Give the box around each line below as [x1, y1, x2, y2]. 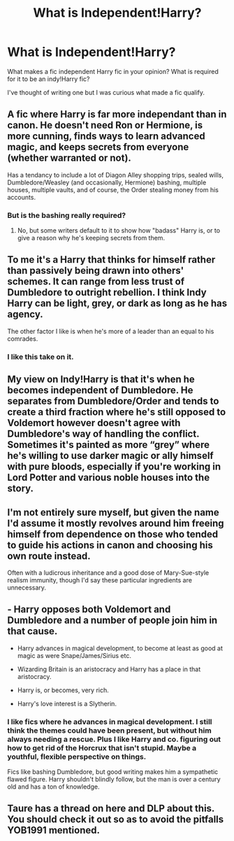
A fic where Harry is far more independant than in [7, 108, 227, 120]
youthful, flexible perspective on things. [7, 752, 147, 761]
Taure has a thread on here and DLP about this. [7, 803, 215, 814]
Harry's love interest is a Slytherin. [17, 699, 117, 708]
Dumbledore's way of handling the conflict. [7, 428, 200, 440]
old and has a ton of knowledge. [7, 782, 100, 791]
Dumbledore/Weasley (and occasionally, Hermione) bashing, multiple [7, 178, 207, 187]
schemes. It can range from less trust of [7, 276, 185, 288]
